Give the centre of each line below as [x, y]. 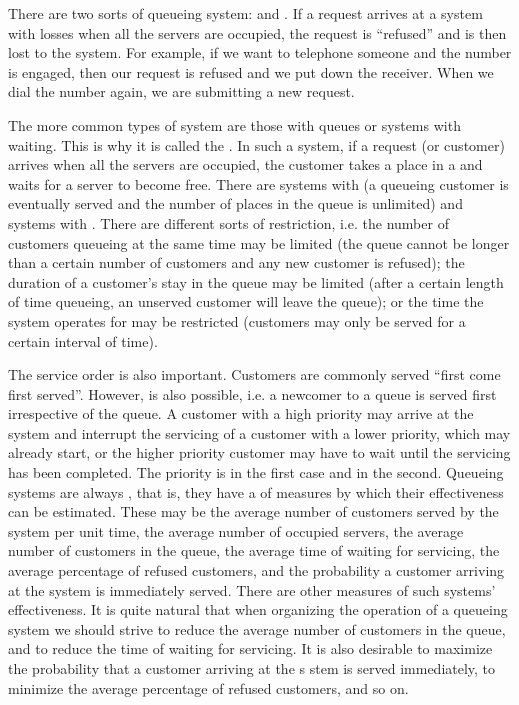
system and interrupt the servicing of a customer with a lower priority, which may [259, 432]
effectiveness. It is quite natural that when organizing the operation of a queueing [258, 609]
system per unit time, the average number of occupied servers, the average [236, 530]
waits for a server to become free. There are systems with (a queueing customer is [258, 183]
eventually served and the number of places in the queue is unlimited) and [235, 203]
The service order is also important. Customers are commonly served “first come [254, 374]
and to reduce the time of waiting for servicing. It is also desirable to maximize [250, 648]
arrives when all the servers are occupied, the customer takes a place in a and [245, 164]
